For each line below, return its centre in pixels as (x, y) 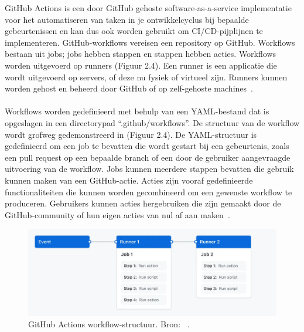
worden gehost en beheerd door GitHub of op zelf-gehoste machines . (129, 88)
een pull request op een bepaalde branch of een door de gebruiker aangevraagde (148, 157)
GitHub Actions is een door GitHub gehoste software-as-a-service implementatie (148, 8)
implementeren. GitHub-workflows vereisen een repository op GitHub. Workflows (150, 42)
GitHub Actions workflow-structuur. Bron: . (109, 324)
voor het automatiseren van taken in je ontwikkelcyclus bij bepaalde (127, 19)
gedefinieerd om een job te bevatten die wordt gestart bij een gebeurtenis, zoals (147, 146)
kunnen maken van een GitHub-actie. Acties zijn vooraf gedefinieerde (129, 180)
